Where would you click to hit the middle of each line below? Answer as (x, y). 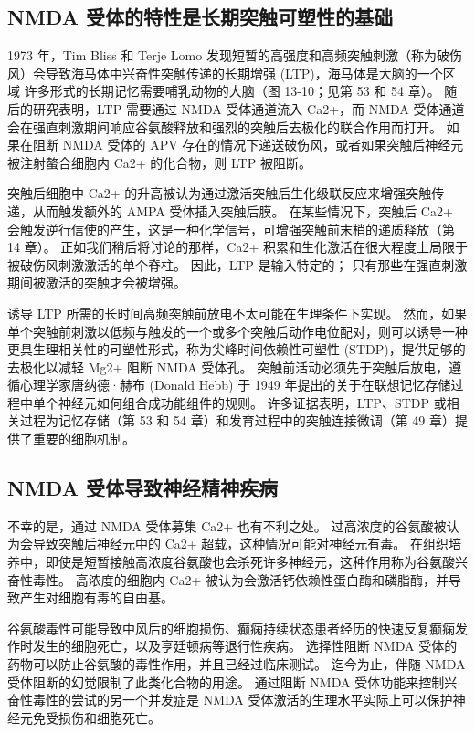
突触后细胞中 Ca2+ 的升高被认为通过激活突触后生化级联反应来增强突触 (220, 193)
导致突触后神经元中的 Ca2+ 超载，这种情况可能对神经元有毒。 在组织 (240, 544)
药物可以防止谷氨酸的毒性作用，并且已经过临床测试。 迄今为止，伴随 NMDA (237, 664)
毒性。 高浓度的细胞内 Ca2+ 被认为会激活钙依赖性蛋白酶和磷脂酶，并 (240, 579)
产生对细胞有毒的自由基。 (96, 597)
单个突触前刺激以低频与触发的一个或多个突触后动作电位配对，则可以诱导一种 (237, 331)
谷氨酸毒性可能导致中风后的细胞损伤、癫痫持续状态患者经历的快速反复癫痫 (231, 628)
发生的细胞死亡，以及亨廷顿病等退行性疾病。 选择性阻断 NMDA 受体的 (245, 646)
